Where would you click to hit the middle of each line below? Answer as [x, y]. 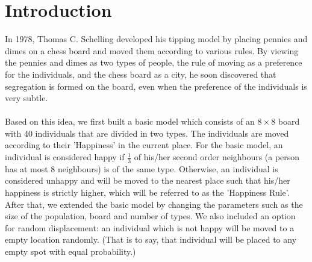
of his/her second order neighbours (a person [217, 157]
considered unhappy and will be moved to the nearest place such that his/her [148, 180]
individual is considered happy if [65, 157]
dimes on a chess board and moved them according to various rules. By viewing [152, 50]
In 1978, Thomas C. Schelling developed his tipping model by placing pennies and [156, 39]
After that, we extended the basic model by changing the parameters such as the [154, 204]
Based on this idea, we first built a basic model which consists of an [130, 121]
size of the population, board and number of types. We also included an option [150, 216]
